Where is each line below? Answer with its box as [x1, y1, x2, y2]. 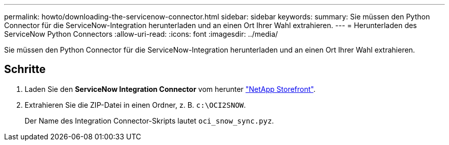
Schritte [4, 63, 46, 76]
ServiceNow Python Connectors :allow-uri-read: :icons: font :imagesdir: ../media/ [4, 30, 278, 38]
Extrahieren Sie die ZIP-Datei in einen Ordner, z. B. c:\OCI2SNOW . [25, 100, 246, 109]
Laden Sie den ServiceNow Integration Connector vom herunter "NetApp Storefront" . [25, 84, 316, 93]
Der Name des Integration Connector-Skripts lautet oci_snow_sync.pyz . [25, 116, 274, 125]
